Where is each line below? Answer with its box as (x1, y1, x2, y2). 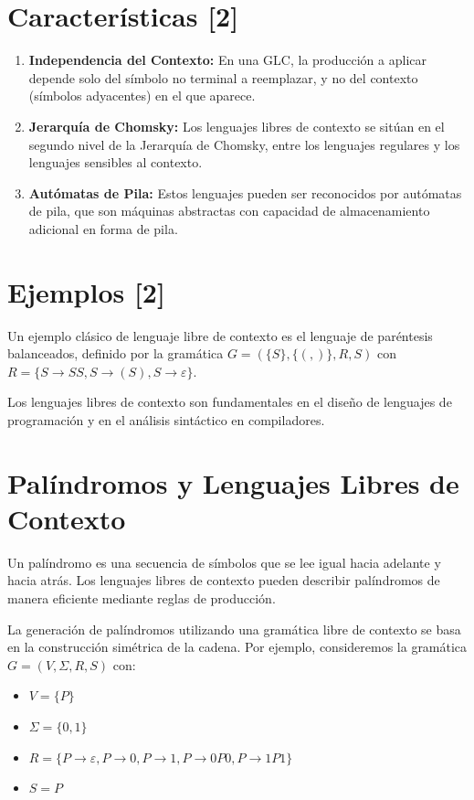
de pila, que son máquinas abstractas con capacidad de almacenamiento (28, 201, 430, 220)
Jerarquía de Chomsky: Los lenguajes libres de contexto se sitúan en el (28, 116, 445, 135)
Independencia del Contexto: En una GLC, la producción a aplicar (28, 50, 427, 69)
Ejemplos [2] (7, 272, 165, 310)
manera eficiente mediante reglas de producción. (7, 589, 276, 608)
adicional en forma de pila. (28, 219, 178, 238)
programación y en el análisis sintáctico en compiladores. (7, 410, 325, 429)
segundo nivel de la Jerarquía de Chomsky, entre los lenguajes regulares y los (28, 134, 460, 154)
